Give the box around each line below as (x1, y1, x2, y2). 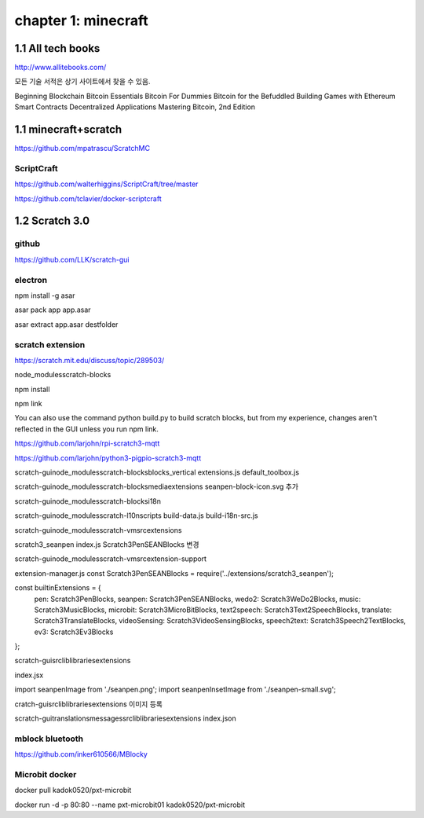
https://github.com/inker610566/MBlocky (14, 750, 148, 759)
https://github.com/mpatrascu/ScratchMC (14, 144, 151, 153)
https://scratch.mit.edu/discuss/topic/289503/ (14, 355, 165, 365)
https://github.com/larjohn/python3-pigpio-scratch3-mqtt (14, 453, 202, 463)
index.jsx (14, 670, 44, 680)
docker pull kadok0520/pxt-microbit (14, 786, 132, 795)
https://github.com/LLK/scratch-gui (14, 255, 130, 264)
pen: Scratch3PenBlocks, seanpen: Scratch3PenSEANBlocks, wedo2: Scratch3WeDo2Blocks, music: (34, 594, 361, 603)
